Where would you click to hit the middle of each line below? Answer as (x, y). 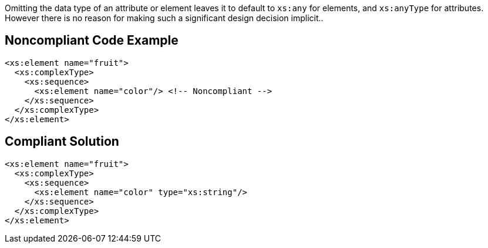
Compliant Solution (62, 142)
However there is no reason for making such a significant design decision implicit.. (164, 18)
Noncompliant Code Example (92, 41)
